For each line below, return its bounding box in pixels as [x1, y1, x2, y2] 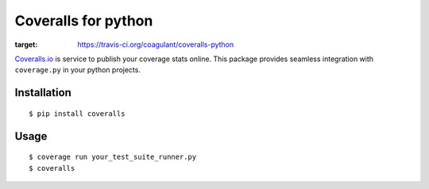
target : [14, 40, 38, 49]
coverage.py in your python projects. [14, 65, 141, 75]
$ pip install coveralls [29, 109, 126, 118]
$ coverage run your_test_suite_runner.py [29, 152, 197, 162]
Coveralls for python [14, 12, 153, 29]
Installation [14, 86, 71, 99]
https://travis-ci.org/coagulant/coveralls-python [77, 40, 234, 49]
